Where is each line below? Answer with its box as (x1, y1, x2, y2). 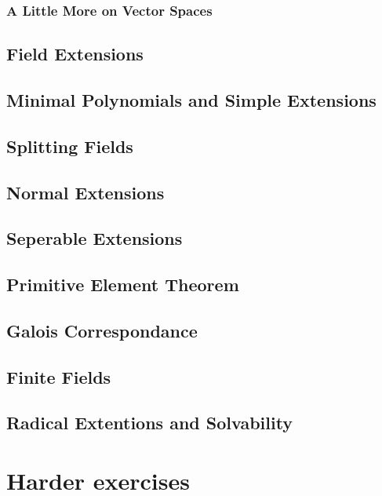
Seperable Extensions (6, 226, 183, 250)
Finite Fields (6, 364, 111, 388)
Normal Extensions (6, 180, 165, 204)
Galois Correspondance (6, 318, 198, 342)
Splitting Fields (6, 133, 133, 158)
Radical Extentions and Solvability (6, 410, 293, 435)
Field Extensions (6, 42, 144, 66)
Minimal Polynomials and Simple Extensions (6, 88, 377, 112)
